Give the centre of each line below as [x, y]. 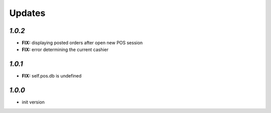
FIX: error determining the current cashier [65, 49]
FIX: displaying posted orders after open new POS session [82, 43]
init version [33, 102]
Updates [27, 13]
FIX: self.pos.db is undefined [52, 76]
